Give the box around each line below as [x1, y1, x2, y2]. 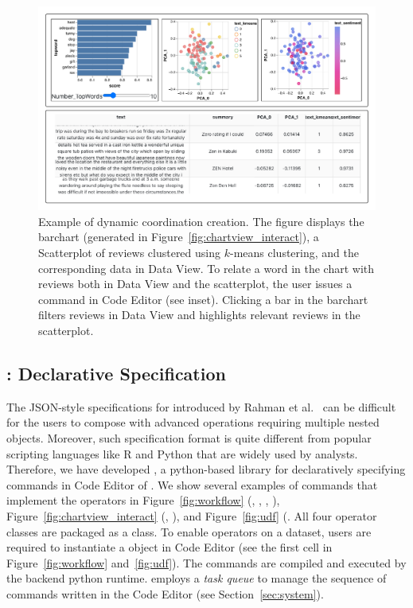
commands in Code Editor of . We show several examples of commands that [6, 476, 378, 493]
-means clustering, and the [229, 244, 359, 261]
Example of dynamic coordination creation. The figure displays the [38, 212, 364, 229]
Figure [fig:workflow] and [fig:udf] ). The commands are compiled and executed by [6, 554, 407, 571]
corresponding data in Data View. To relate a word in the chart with [38, 259, 375, 276]
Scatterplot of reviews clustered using [38, 244, 221, 261]
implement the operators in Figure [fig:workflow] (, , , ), [6, 492, 280, 509]
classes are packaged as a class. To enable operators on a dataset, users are [6, 523, 372, 540]
